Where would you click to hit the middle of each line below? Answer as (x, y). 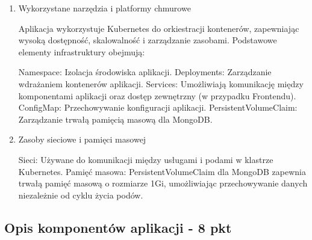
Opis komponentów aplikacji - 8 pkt (118, 227)
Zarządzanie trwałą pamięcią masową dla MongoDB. (115, 119)
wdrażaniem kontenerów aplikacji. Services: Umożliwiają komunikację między (161, 83)
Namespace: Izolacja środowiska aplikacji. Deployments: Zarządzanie (145, 72)
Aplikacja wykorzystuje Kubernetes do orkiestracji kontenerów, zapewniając (159, 28)
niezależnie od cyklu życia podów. (81, 195)
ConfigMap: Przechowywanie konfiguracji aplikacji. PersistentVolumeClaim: (158, 107)
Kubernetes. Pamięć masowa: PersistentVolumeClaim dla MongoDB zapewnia (162, 171)
